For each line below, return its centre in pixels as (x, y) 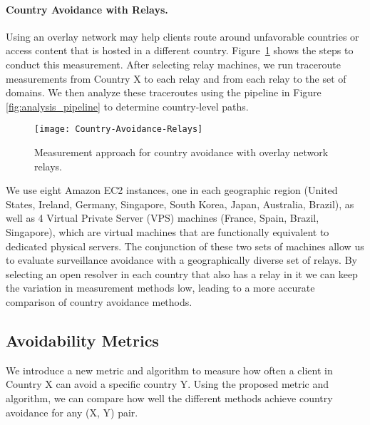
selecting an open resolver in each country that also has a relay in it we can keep (182, 273)
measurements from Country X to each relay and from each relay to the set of (176, 78)
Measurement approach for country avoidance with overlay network (181, 152)
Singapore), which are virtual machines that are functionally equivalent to (168, 231)
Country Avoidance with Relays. (87, 9)
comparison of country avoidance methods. (99, 301)
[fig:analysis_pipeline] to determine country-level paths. (127, 106)
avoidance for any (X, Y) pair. (72, 412)
